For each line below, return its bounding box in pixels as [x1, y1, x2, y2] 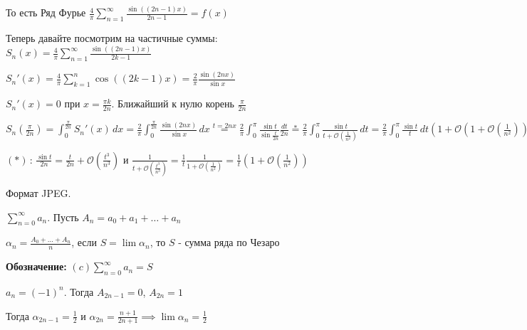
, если [71, 235, 97, 250]
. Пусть [47, 209, 79, 224]
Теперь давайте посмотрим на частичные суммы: [6, 31, 218, 46]
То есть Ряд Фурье [6, 5, 86, 20]
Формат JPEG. [6, 185, 71, 200]
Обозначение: [6, 259, 67, 274]
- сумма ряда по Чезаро [178, 235, 280, 250]
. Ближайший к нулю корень [111, 96, 234, 111]
